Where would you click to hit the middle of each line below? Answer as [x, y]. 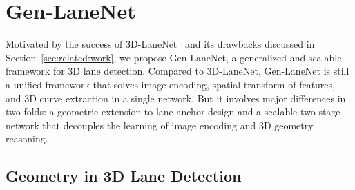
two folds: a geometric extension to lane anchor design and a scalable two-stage [173, 112]
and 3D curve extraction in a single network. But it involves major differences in [176, 98]
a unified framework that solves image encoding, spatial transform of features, [170, 84]
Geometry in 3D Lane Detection [124, 176]
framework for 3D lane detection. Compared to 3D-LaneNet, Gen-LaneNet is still [177, 71]
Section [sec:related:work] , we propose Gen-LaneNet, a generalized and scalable [174, 57]
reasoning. [27, 139]
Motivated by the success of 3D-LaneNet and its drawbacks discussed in [160, 44]
